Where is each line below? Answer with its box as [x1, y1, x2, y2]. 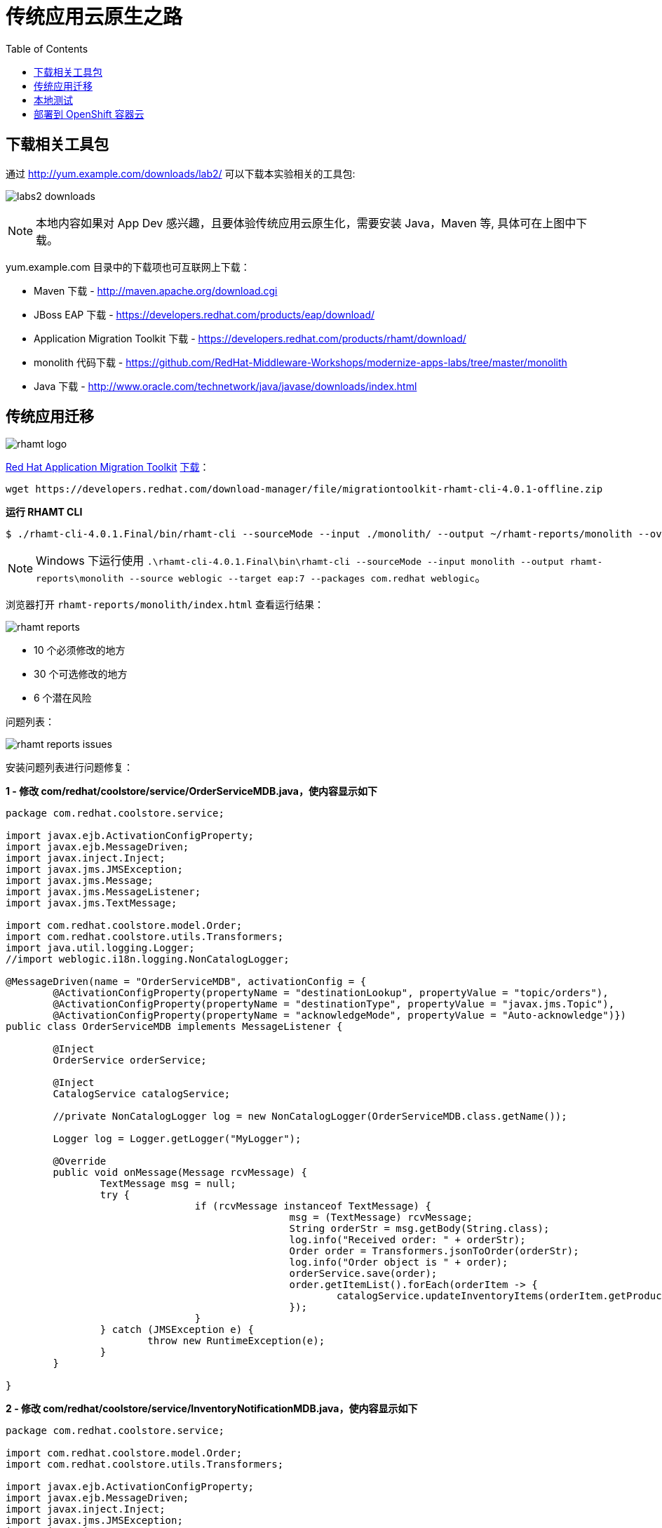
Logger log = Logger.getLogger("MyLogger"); [53, 1133, 302, 1145]
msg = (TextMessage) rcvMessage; [289, 1212, 473, 1224]
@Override [53, 1155, 107, 1167]
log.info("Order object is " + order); [289, 1256, 508, 1268]
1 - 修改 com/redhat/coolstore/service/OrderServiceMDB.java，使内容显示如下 [6, 785, 377, 798]
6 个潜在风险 [34, 692, 92, 704]
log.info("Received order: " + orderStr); [289, 1234, 526, 1246]
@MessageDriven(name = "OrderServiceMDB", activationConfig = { [6, 976, 367, 988]
